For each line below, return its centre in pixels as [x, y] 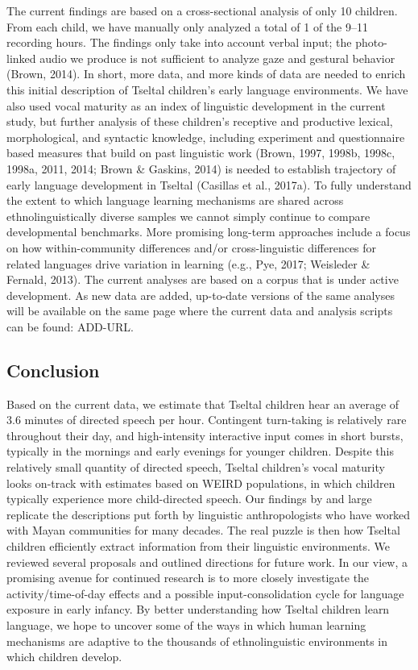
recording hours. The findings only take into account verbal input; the [179, 42]
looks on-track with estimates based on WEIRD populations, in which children [201, 483]
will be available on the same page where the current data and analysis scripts [200, 311]
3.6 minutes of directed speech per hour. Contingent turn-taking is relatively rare [207, 420]
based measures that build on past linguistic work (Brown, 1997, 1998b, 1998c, [201, 153]
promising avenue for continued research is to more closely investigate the [188, 578]
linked [21, 58]
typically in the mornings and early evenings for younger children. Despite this [201, 451]
